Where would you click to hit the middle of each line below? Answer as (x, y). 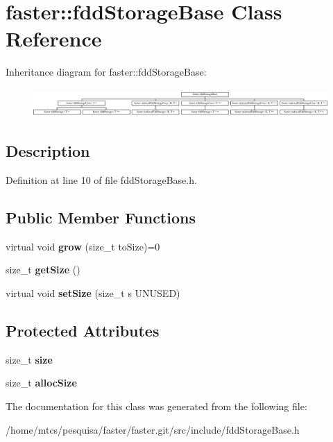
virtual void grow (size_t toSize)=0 (83, 246)
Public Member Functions (101, 218)
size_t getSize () (43, 270)
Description (48, 151)
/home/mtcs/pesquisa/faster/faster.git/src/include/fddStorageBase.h (153, 429)
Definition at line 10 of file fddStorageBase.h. (101, 180)
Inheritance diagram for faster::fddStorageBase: (106, 72)
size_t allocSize (41, 383)
